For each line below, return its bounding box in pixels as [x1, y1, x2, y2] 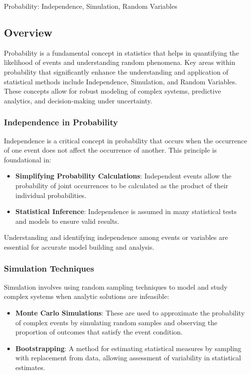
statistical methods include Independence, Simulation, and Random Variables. [4, 76, 237, 86]
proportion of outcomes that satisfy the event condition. [15, 327, 183, 337]
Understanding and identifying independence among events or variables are [4, 232, 228, 242]
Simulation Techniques [4, 262, 94, 275]
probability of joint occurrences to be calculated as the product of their [15, 180, 229, 190]
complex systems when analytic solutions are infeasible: [4, 291, 169, 301]
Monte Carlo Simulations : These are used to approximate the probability [15, 307, 245, 317]
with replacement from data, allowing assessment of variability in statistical [15, 353, 241, 363]
